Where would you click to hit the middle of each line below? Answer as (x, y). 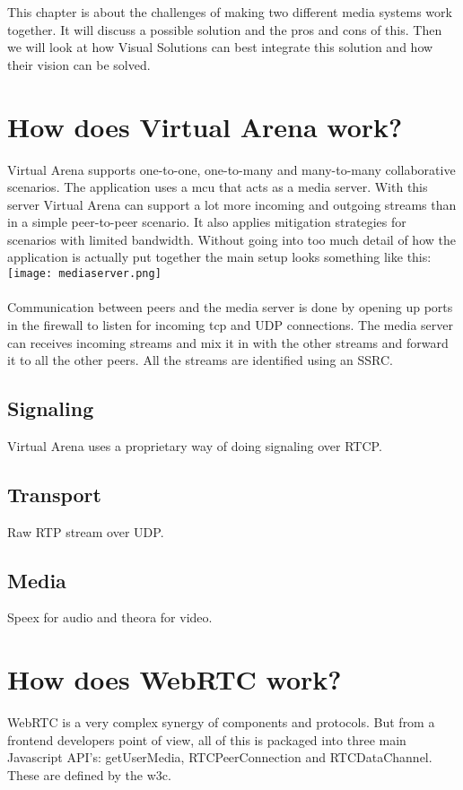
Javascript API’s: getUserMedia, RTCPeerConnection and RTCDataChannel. (220, 757)
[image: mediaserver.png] (84, 274)
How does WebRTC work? (175, 679)
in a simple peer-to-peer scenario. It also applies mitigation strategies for (207, 222)
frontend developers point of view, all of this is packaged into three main (207, 739)
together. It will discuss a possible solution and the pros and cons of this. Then (225, 29)
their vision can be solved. (79, 64)
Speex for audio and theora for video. (110, 617)
